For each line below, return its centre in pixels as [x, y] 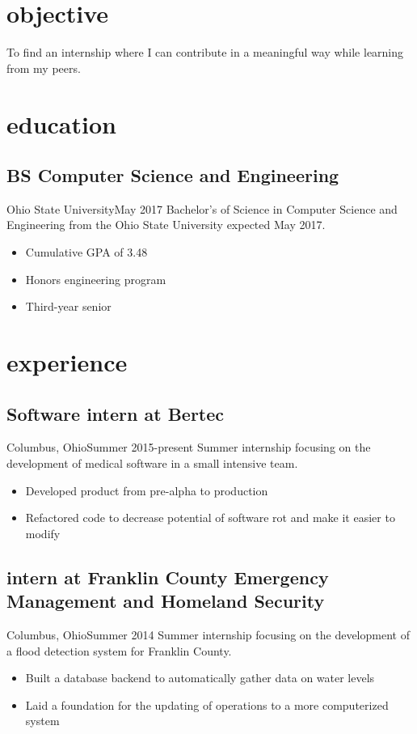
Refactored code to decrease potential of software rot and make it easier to [210, 518]
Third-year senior [68, 306]
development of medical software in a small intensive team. [152, 463]
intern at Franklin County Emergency [168, 577]
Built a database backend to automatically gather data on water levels [200, 678]
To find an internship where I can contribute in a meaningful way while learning [205, 52]
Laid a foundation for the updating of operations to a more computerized [207, 704]
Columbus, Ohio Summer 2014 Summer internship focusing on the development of [208, 634]
